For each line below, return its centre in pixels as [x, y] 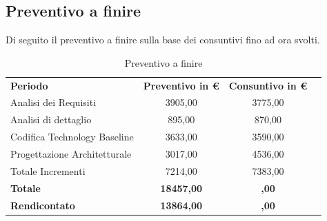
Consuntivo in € [268, 85]
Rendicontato [43, 205]
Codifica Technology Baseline [72, 137]
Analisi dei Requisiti [53, 102]
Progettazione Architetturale [71, 154]
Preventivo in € [181, 85]
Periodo [29, 85]
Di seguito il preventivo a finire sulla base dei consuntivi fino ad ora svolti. [163, 40]
